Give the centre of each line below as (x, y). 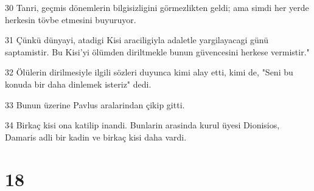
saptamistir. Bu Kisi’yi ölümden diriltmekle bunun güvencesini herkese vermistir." (157, 51)
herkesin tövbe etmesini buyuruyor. (71, 19)
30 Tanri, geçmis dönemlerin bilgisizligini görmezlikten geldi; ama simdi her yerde (157, 7)
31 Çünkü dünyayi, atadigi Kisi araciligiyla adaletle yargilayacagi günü (137, 40)
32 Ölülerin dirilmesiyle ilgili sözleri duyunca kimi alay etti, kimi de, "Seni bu (149, 72)
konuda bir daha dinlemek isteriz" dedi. (78, 84)
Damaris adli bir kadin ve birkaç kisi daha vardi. (96, 137)
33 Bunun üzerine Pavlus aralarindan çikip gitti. (95, 104)
